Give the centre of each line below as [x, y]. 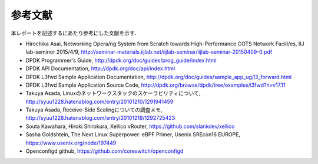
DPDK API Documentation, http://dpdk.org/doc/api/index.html [100, 68]
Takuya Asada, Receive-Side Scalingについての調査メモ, [94, 110]
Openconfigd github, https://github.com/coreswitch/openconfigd [105, 151]
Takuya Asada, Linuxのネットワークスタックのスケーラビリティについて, [113, 93]
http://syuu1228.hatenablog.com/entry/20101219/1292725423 [100, 118]
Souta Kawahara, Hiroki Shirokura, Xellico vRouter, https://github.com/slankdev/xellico [130, 126]
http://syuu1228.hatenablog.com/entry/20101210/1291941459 [100, 101]
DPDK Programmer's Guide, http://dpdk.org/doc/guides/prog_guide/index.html [121, 60]
